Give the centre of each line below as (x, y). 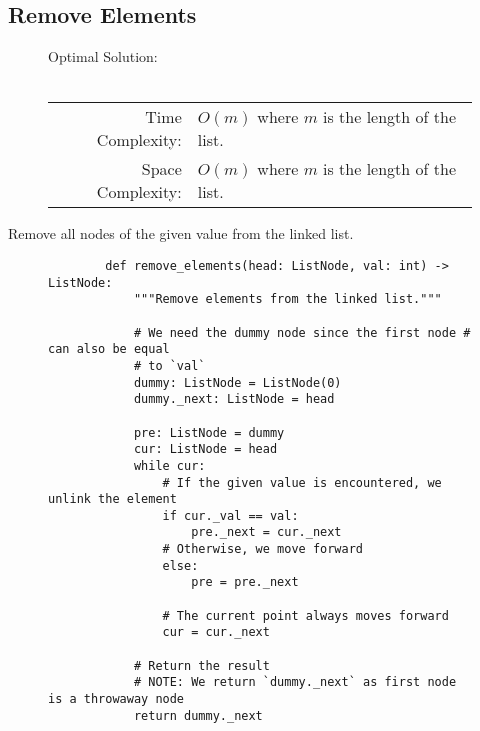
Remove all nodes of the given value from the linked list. (181, 233)
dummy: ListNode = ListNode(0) (237, 382)
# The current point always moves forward (305, 615)
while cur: (169, 465)
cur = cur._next (216, 632)
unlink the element (112, 499)
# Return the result (201, 665)
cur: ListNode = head (205, 449)
